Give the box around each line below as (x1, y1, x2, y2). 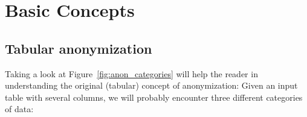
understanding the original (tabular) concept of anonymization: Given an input (5, 79, 298, 92)
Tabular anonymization (5, 39, 152, 57)
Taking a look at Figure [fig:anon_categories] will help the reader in (5, 67, 258, 80)
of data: (5, 103, 34, 115)
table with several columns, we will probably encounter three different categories (5, 90, 303, 103)
